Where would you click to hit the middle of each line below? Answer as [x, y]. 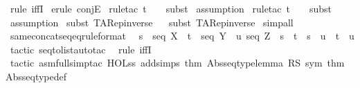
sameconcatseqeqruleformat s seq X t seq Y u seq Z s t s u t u [182, 36]
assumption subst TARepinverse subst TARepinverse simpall [152, 22]
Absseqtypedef [36, 76]
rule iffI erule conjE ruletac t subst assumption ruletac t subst [171, 8]
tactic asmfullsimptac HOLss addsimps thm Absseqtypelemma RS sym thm [177, 63]
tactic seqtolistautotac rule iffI [81, 49]
